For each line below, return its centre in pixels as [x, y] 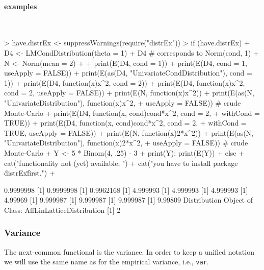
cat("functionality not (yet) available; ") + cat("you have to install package [121, 163]
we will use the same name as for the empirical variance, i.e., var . [107, 262]
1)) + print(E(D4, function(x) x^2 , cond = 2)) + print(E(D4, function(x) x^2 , [125, 82]
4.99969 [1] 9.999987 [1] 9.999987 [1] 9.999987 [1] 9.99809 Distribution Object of [129, 200]
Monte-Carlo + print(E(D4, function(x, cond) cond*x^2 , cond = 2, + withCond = [132, 113]
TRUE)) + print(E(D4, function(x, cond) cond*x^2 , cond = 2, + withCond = [125, 123]
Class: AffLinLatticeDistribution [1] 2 [62, 210]
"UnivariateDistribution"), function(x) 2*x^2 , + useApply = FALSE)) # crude [126, 143]
